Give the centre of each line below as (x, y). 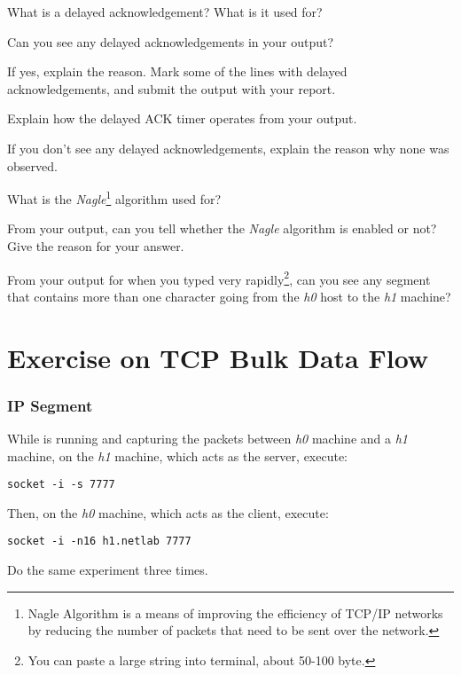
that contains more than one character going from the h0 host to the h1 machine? (229, 296)
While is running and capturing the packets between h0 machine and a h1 (207, 439)
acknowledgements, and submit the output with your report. (172, 88)
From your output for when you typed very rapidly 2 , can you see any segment (219, 278)
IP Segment (50, 405)
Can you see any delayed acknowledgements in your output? (171, 41)
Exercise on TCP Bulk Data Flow (218, 357)
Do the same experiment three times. (108, 570)
